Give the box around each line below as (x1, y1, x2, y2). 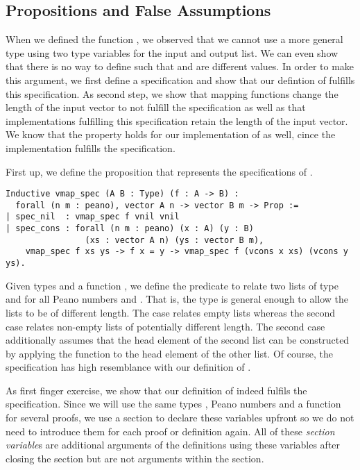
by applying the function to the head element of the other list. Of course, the (6, 346, 333, 360)
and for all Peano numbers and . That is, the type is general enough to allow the (6, 292, 349, 306)
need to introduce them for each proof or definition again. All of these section (6, 423, 335, 438)
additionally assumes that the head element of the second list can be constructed (6, 333, 350, 347)
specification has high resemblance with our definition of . (6, 360, 251, 374)
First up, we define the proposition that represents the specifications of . (6, 164, 313, 178)
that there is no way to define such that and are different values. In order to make (6, 59, 354, 74)
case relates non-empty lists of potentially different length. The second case (6, 319, 325, 333)
